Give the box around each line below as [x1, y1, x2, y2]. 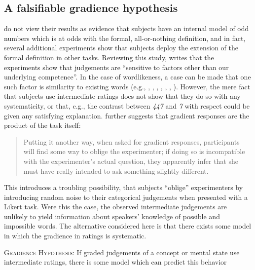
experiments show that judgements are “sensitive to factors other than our [4, 62, 229, 72]
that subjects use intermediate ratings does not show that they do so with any [4, 91, 241, 101]
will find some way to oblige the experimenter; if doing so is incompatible [23, 146, 245, 156]
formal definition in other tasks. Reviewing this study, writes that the [4, 52, 214, 62]
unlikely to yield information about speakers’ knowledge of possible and [4, 211, 220, 221]
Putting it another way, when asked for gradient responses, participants [23, 136, 240, 147]
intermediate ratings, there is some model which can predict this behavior [4, 257, 227, 267]
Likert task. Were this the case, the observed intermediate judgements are [4, 201, 227, 212]
